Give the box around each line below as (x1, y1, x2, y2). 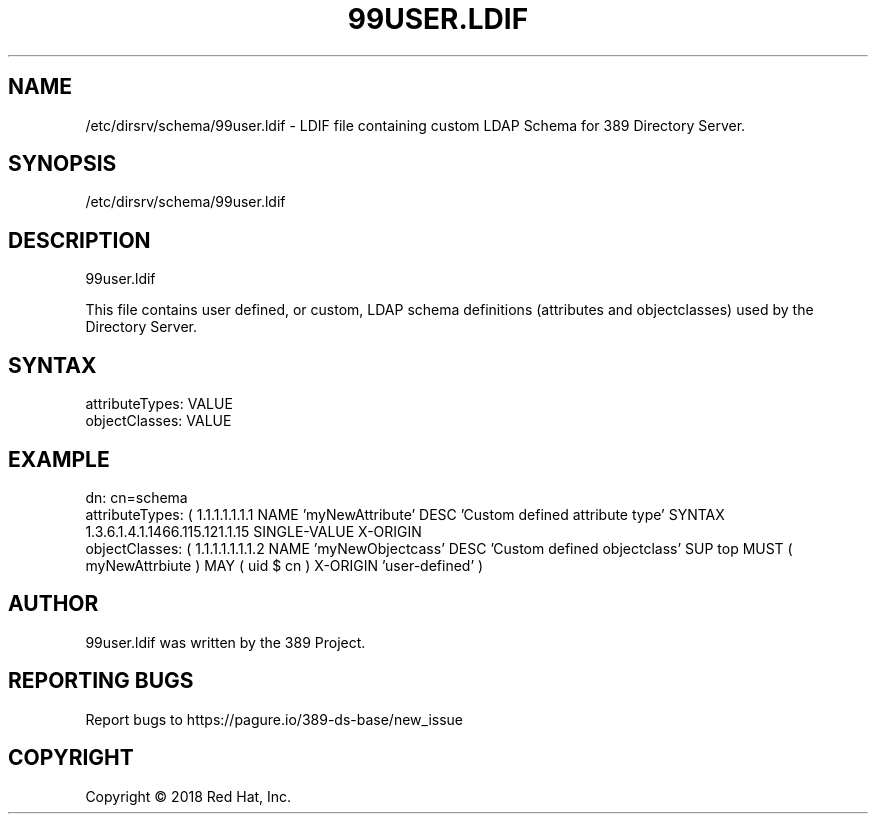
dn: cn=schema (85, 488, 188, 506)
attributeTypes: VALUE (85, 395, 233, 413)
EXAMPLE (8, 446, 110, 472)
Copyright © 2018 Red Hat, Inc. (85, 787, 292, 805)
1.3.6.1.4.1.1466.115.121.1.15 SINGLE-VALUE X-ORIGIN (85, 522, 422, 540)
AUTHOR (8, 591, 99, 617)
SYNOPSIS (8, 151, 117, 177)
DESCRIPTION (8, 227, 151, 253)
